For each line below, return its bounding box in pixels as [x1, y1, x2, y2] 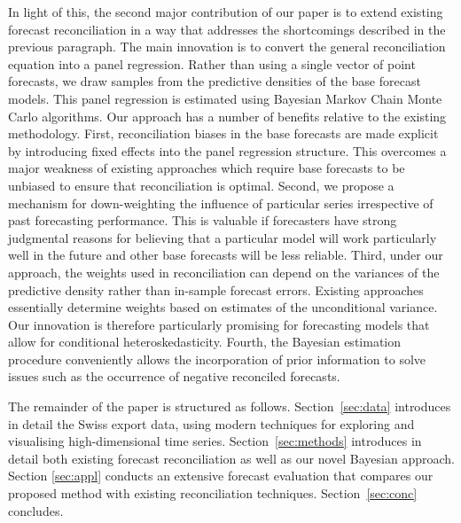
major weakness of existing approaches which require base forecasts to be [8, 159, 405, 177]
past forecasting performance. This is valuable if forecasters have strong [8, 211, 397, 230]
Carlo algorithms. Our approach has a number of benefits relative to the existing [8, 106, 447, 125]
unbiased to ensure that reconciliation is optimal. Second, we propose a [8, 176, 395, 194]
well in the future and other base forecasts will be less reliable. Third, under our [8, 246, 443, 264]
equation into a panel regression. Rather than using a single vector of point [8, 54, 416, 73]
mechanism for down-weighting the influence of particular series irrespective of [8, 193, 434, 212]
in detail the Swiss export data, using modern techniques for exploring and [8, 414, 415, 433]
